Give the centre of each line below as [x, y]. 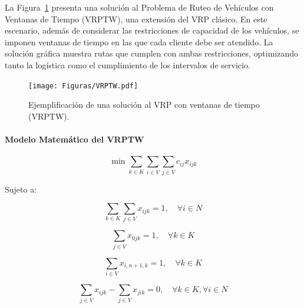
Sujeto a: [21, 189]
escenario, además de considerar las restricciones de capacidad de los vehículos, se [152, 30]
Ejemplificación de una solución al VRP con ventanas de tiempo [144, 105]
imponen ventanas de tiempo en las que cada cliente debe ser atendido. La [139, 42]
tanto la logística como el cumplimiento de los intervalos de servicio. [128, 64]
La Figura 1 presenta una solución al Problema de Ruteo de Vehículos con [139, 7]
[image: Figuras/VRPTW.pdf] [83, 86]
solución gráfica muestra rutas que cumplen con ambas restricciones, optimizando [152, 53]
